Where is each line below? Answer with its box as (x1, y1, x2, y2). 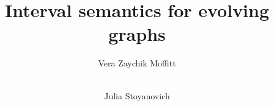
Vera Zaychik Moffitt (98, 57, 176, 69)
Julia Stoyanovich (104, 89, 170, 102)
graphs (108, 21, 166, 46)
